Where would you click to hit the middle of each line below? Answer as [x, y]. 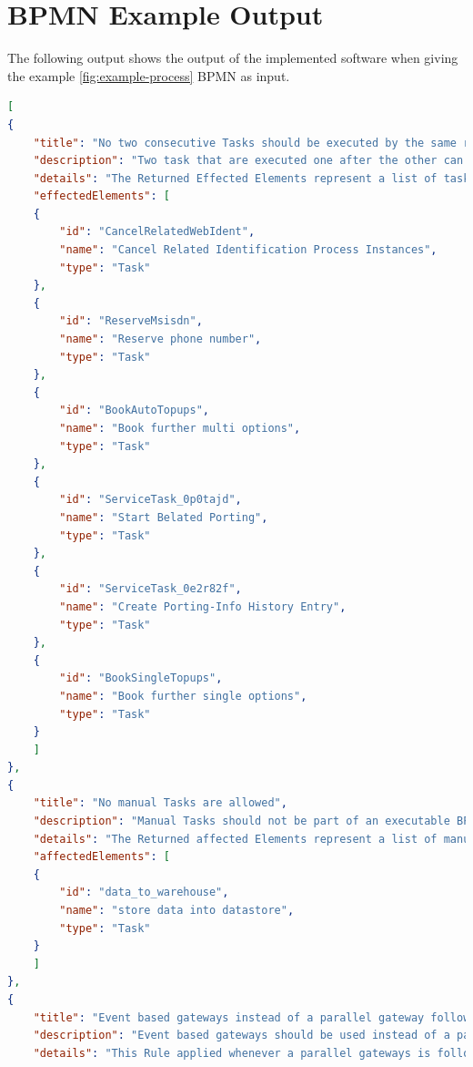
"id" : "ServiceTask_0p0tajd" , [151, 500]
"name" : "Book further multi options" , [180, 428]
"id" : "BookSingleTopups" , [141, 678]
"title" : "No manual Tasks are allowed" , [160, 803]
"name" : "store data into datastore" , [177, 911]
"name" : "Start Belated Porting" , [164, 517]
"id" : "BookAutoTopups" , [134, 410]
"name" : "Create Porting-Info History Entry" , [203, 606]
